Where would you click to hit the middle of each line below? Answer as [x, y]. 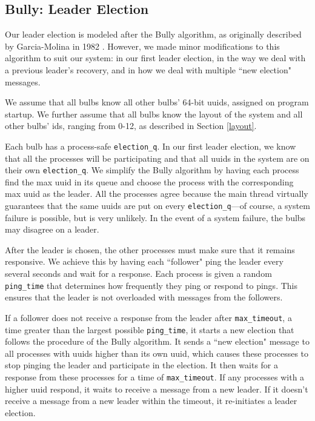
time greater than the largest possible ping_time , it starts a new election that [150, 329]
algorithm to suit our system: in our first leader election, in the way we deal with [155, 58]
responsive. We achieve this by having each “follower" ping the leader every [144, 261]
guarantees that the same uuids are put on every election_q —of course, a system [157, 206]
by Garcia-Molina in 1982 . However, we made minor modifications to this [142, 46]
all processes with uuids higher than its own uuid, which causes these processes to [157, 353]
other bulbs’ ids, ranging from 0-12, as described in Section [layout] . [131, 126]
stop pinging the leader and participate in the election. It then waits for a [142, 365]
